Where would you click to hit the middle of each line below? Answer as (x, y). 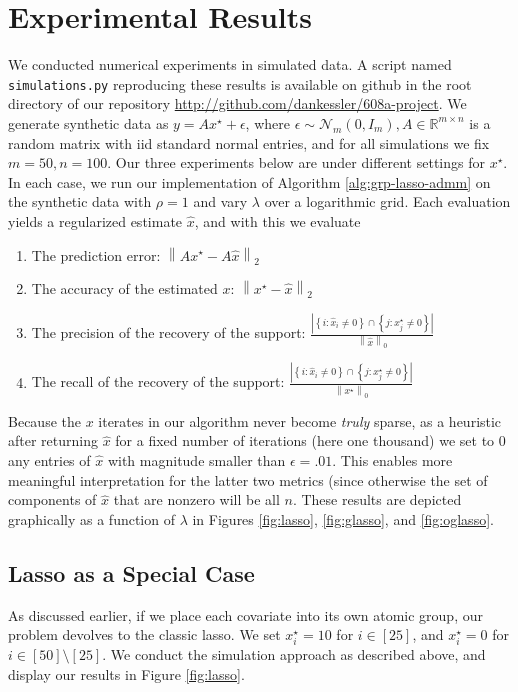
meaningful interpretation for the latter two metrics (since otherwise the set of (248, 479)
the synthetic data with (80, 201)
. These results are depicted (377, 499)
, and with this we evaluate (277, 220)
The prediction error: (96, 254)
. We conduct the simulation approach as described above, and (294, 654)
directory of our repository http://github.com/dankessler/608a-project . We (237, 103)
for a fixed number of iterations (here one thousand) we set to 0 (310, 440)
